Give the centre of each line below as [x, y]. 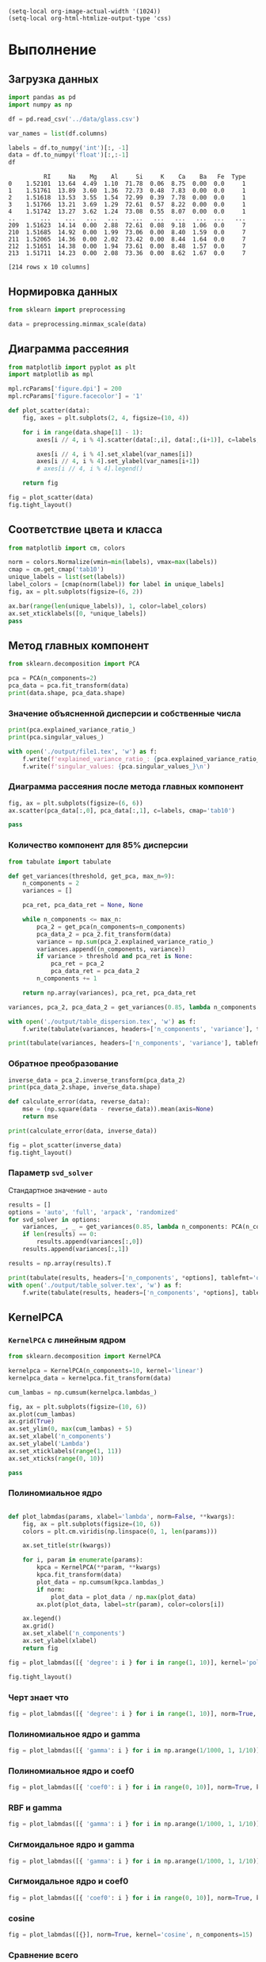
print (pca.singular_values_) [56, 737]
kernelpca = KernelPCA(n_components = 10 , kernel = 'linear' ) [106, 1371]
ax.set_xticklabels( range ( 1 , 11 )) [65, 1451]
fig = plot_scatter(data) [51, 497]
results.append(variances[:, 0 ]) [90, 1242]
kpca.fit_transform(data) [80, 1575]
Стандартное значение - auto [58, 1190]
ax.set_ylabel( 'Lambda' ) [49, 1444]
